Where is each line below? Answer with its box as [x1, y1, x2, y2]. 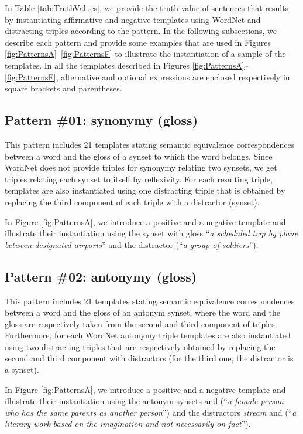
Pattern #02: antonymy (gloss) [5, 267, 197, 285]
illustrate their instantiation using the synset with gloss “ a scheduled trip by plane [5, 227, 298, 239]
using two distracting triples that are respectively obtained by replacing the [5, 340, 276, 352]
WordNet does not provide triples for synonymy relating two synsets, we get [5, 161, 277, 174]
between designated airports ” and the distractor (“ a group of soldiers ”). [5, 238, 259, 250]
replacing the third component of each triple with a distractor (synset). [5, 195, 260, 208]
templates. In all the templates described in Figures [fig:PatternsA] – [5, 59, 249, 71]
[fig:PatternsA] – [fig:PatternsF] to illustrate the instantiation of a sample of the [5, 48, 286, 60]
